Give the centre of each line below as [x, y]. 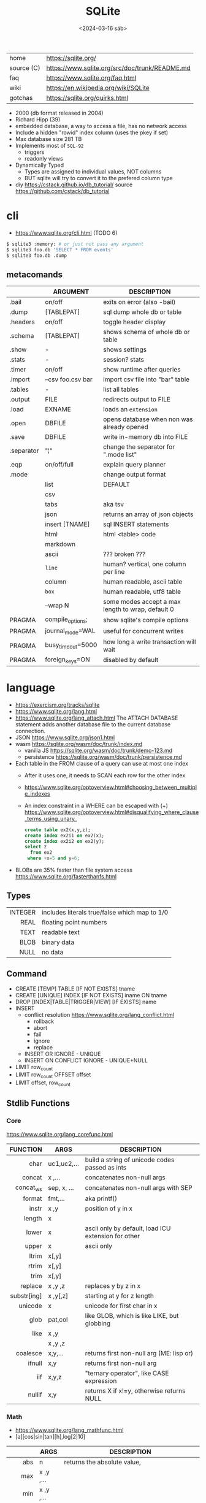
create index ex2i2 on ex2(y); [64, 841]
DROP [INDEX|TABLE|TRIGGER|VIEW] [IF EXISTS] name [86, 1002]
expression [101, 1380]
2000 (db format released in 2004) [59, 113]
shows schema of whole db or [147, 332]
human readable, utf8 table [142, 592]
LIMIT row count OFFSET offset [53, 1075]
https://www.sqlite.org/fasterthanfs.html [66, 877]
